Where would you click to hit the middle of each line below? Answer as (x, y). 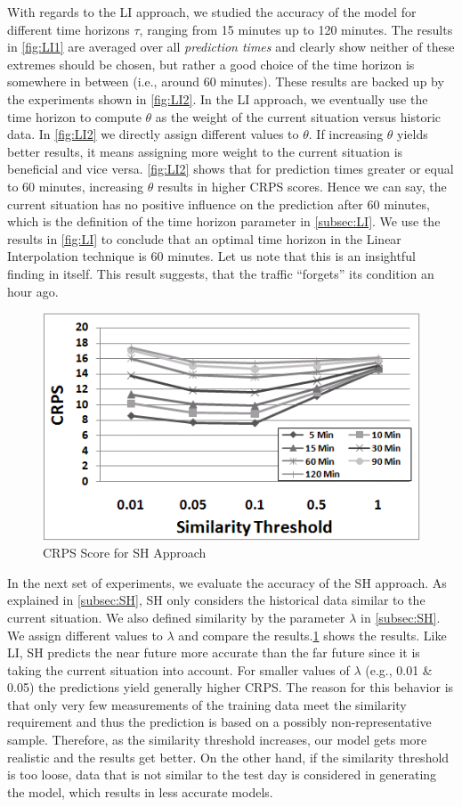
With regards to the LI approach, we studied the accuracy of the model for (212, 12)
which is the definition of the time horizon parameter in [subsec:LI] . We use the (224, 221)
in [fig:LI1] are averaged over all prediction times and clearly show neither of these (231, 47)
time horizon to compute (74, 116)
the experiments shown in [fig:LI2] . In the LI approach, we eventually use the (218, 98)
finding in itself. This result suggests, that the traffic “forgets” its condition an (221, 273)
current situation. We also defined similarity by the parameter (176, 617)
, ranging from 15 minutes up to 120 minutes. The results (296, 29)
